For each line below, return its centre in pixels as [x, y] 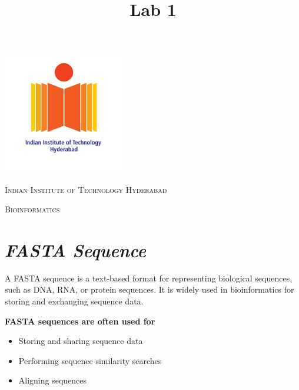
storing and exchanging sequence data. [74, 301]
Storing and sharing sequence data [81, 341]
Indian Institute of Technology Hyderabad [86, 189]
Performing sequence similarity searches [90, 360]
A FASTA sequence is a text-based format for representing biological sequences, [149, 278]
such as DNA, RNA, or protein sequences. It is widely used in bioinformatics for [149, 289]
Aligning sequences [53, 380]
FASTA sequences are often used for [80, 321]
